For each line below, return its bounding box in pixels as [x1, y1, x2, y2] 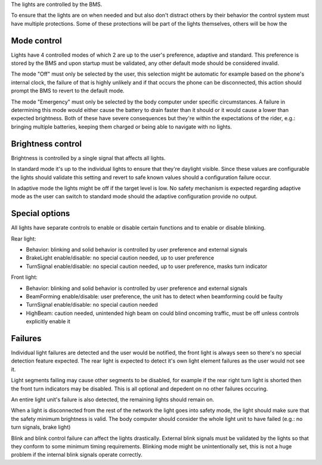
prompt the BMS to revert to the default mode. [11, 87, 125, 95]
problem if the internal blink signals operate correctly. [11, 451, 143, 458]
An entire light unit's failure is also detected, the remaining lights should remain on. [11, 396, 215, 403]
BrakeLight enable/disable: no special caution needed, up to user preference [26, 254, 215, 261]
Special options [11, 208, 70, 219]
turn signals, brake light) [11, 423, 71, 431]
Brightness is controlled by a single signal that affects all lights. [11, 154, 166, 161]
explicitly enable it [26, 318, 71, 325]
